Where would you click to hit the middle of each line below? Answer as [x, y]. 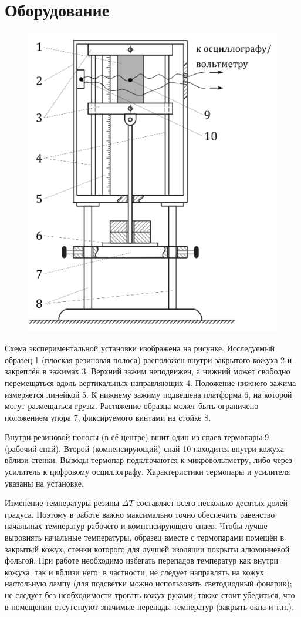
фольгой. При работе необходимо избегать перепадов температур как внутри [142, 560]
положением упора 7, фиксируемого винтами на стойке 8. [108, 417]
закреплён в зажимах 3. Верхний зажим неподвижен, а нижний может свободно [148, 371]
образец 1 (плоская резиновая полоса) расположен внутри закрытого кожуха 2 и [148, 359]
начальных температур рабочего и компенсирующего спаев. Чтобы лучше [136, 526]
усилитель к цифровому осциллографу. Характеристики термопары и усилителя [148, 472]
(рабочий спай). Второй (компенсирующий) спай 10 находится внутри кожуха [144, 448]
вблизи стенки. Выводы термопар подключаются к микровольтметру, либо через [148, 460]
